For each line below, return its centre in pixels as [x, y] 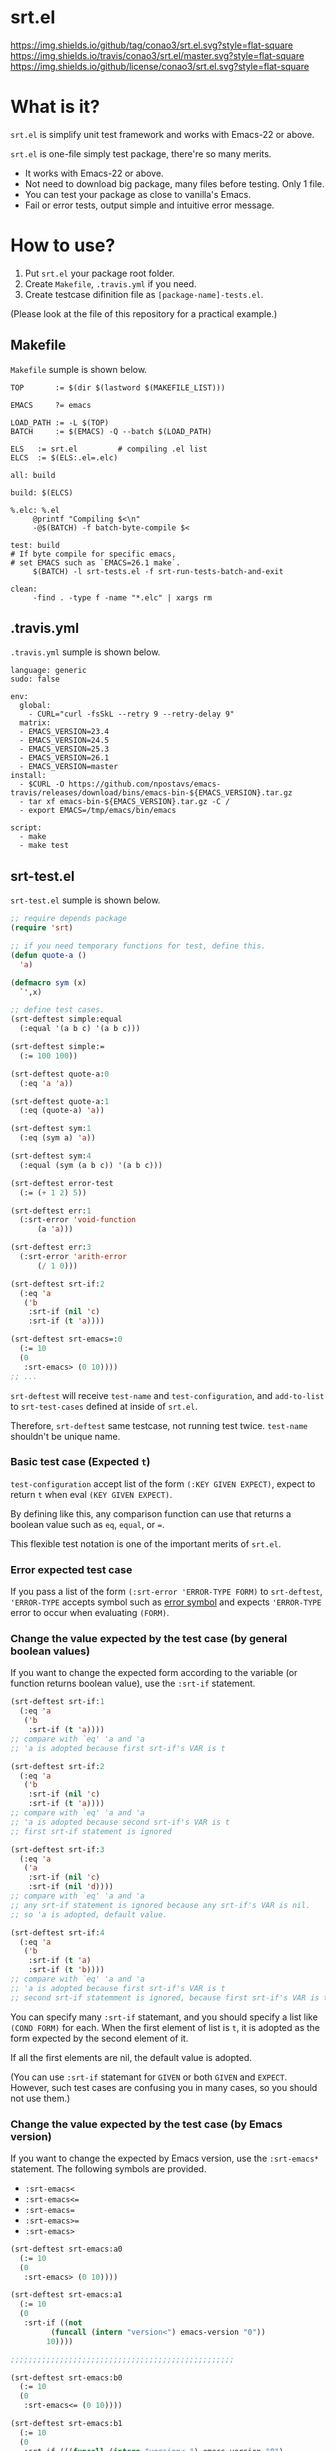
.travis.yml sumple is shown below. [85, 652]
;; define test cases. [57, 1010]
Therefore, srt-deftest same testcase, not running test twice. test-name [159, 1425]
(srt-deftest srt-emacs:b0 [66, 2377]
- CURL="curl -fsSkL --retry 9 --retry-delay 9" [131, 714]
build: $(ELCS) [42, 492]
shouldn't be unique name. [65, 1436]
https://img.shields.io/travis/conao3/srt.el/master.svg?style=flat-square [157, 55]
